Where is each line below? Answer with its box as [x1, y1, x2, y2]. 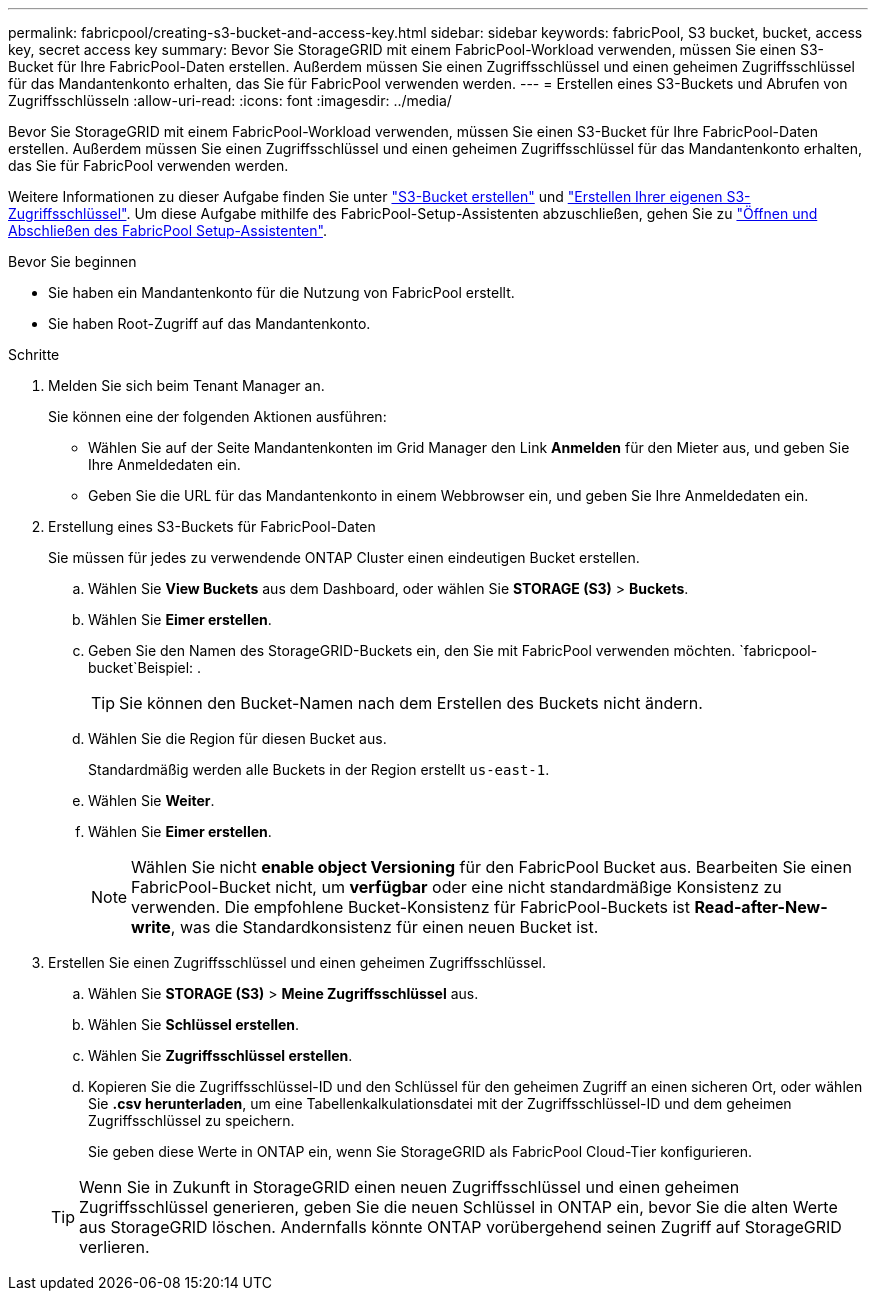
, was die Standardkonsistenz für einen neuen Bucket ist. [170, 917, 599, 937]
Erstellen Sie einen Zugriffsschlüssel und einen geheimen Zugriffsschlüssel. [48, 954, 546, 971]
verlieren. [79, 1237, 150, 1257]
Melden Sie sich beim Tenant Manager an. [48, 377, 325, 394]
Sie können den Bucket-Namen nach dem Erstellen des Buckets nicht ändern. [119, 693, 703, 713]
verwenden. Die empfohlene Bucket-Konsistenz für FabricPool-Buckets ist [131, 897, 690, 917]
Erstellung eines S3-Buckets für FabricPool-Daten [48, 518, 376, 535]
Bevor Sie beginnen [8, 253, 137, 270]
